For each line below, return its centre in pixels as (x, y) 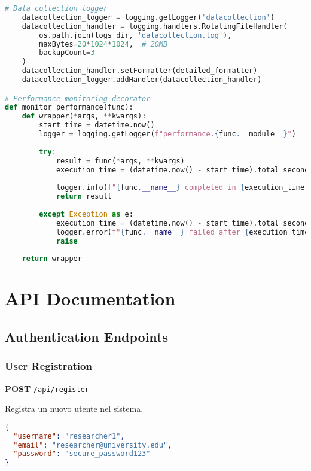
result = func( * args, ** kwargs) (120, 161)
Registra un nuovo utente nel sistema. (74, 408)
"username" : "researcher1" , (69, 436)
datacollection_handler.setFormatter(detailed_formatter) (140, 71)
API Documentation (90, 298)
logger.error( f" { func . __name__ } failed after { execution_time (182, 232)
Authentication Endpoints (87, 336)
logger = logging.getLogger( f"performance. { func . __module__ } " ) (167, 134)
